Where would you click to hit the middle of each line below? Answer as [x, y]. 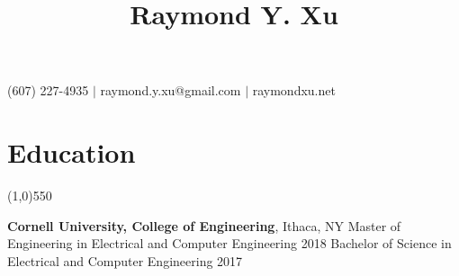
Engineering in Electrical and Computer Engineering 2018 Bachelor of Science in [229, 243]
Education [72, 152]
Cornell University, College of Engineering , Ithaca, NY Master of [204, 225]
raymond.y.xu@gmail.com [171, 90]
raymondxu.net [294, 90]
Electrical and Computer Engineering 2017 [125, 260]
